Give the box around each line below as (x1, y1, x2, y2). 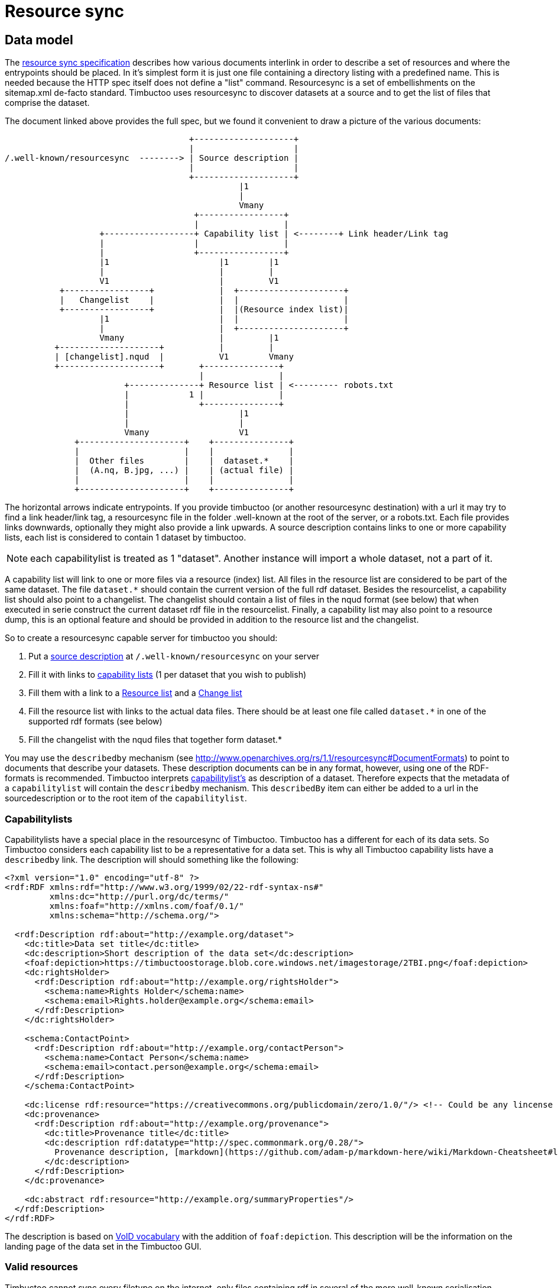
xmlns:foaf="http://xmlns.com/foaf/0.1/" (49, 901, 244, 911)
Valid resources (5, 1261, 78, 1273)
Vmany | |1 (99, 333, 279, 343)
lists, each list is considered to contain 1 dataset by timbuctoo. (5, 532, 246, 543)
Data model (5, 32, 73, 47)
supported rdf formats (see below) (28, 716, 163, 727)
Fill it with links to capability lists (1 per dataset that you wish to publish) (28, 669, 307, 680)
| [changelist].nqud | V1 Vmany (54, 352, 294, 362)
